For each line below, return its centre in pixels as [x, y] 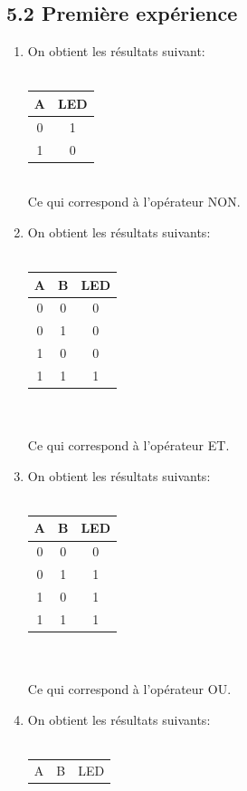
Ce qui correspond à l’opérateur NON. [134, 202]
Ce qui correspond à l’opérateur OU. [129, 689]
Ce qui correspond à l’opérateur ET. [128, 445]
